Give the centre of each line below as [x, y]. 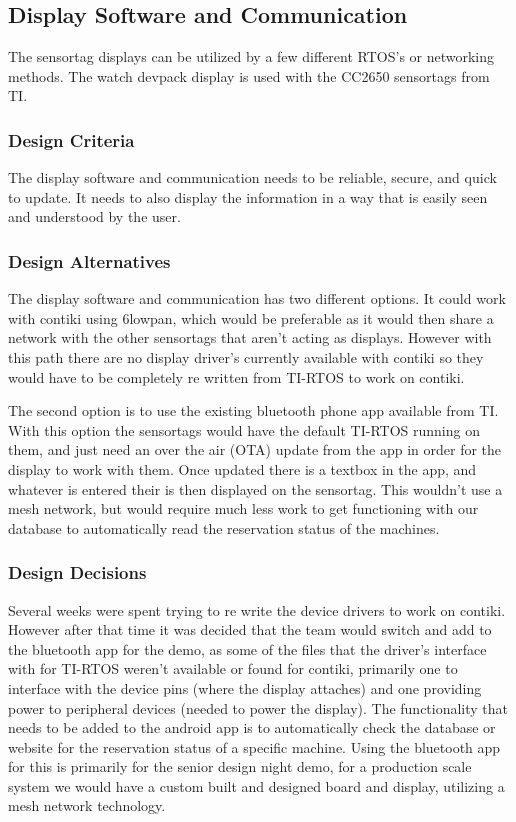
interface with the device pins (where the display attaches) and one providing [245, 687]
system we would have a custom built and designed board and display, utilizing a [256, 785]
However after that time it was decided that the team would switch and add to [250, 629]
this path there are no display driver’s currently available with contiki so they [246, 356]
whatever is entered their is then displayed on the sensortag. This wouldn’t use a [255, 488]
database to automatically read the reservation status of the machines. [224, 527]
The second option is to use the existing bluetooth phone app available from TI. [253, 410]
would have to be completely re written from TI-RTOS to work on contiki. [236, 376]
